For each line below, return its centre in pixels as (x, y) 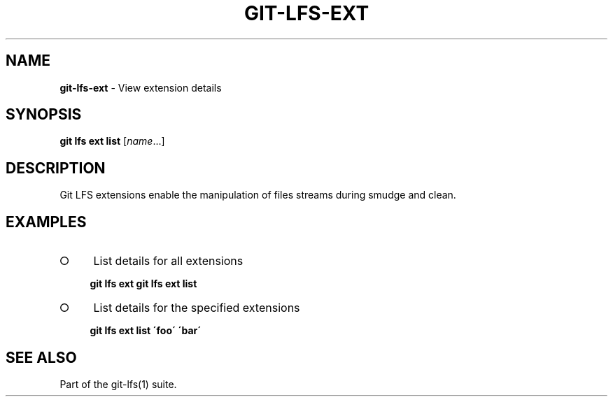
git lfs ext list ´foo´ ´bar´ (146, 331)
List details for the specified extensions (197, 308)
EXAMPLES (46, 222)
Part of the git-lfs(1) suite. (118, 384)
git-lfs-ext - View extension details (141, 87)
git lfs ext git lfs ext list (143, 284)
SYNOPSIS (44, 115)
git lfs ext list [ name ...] (112, 141)
